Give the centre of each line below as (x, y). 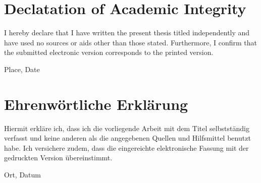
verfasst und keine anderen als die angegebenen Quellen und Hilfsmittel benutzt (127, 138)
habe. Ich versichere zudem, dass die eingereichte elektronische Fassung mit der (126, 147)
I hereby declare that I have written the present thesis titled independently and (127, 33)
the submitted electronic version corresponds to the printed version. (109, 52)
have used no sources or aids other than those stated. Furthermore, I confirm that (131, 42)
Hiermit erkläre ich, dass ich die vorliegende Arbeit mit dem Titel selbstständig (127, 128)
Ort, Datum (22, 174)
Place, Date (22, 69)
